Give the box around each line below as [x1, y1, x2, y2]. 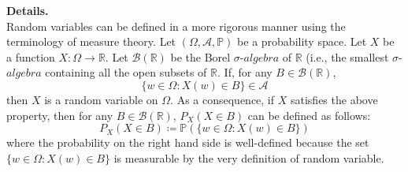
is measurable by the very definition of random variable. [113, 149, 384, 166]
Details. [6, 2, 49, 18]
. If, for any [217, 64, 273, 80]
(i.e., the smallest [306, 48, 389, 65]
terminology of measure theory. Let [6, 33, 176, 50]
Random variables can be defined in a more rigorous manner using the [6, 17, 346, 34]
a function [6, 48, 55, 65]
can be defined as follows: [247, 107, 371, 123]
